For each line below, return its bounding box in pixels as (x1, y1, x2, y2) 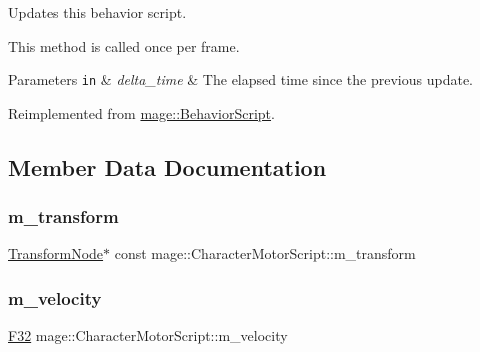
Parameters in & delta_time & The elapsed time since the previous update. (8, 69, 473, 90)
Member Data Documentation (8, 151, 327, 182)
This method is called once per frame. (8, 35, 240, 56)
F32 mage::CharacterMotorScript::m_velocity (8, 325, 288, 346)
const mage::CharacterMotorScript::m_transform (114, 243, 416, 264)
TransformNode (8, 243, 104, 264)
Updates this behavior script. (8, 2, 187, 22)
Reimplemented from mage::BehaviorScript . (8, 102, 275, 123)
